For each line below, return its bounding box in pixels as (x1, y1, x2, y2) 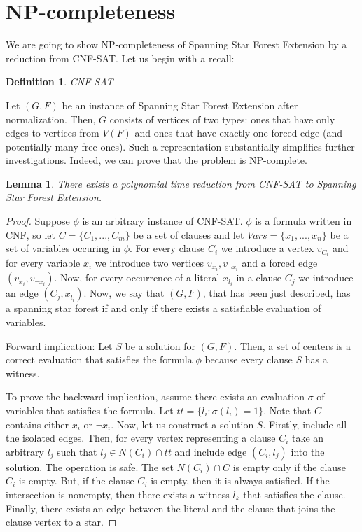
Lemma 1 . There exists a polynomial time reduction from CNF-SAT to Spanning (6, 176, 356, 190)
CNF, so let (6, 227, 56, 241)
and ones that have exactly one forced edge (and (134, 125, 343, 140)
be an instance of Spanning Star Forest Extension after (62, 97, 298, 112)
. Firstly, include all (263, 416, 347, 431)
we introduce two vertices (95, 255, 204, 270)
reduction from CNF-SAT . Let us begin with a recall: (6, 50, 235, 65)
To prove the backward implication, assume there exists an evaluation (6, 389, 305, 404)
